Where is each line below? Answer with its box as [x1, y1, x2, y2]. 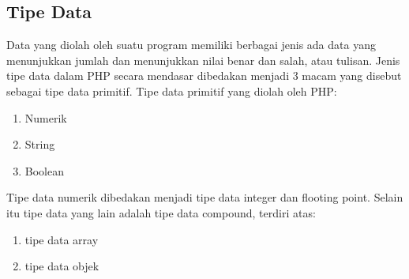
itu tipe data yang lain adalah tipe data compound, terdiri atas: [6, 204, 316, 221]
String [24, 136, 55, 153]
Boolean [24, 162, 64, 179]
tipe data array [24, 231, 99, 247]
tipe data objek [24, 258, 99, 274]
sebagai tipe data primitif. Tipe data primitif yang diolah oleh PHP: [6, 82, 337, 99]
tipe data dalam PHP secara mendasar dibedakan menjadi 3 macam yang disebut [6, 67, 402, 84]
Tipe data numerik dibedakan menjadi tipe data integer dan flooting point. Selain [6, 189, 403, 205]
